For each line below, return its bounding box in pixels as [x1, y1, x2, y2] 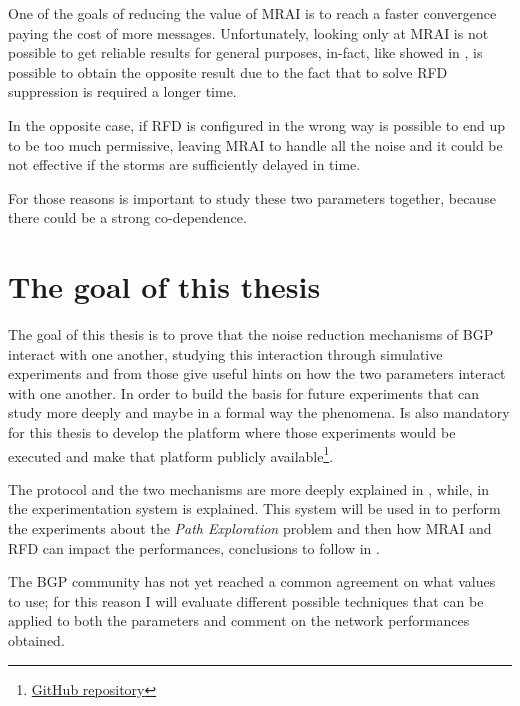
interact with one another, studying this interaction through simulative [8, 343, 443, 364]
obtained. [8, 630, 65, 651]
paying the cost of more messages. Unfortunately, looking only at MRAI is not [8, 22, 489, 43]
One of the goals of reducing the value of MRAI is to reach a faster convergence [8, 3, 497, 23]
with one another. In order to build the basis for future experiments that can [8, 382, 480, 403]
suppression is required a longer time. [8, 81, 237, 102]
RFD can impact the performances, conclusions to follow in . [8, 537, 380, 558]
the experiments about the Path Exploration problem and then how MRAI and [8, 518, 492, 539]
